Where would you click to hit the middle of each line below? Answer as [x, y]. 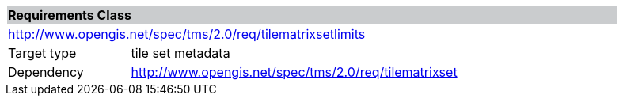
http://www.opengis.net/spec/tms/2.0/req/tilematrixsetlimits [187, 34]
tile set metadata [180, 53]
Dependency [46, 72]
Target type [42, 53]
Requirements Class [70, 15]
